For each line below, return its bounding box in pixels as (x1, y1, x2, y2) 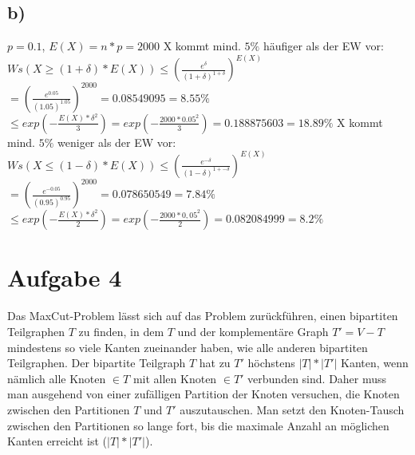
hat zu (199, 354, 231, 371)
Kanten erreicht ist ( (7, 433, 107, 449)
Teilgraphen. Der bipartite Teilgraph (7, 354, 186, 371)
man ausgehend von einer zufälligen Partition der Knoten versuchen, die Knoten (7, 386, 400, 402)
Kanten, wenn (341, 354, 409, 371)
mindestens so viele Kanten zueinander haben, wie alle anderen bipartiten (7, 338, 368, 355)
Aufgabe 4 (7, 261, 122, 294)
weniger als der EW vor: (57, 133, 176, 150)
